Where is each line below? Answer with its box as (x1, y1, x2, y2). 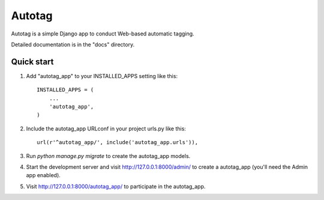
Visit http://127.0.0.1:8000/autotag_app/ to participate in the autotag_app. (26, 183, 206, 190)
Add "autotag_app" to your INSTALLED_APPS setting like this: (26, 72, 178, 79)
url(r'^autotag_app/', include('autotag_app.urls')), (37, 139, 198, 146)
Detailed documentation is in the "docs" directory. (11, 41, 135, 48)
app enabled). (26, 172, 61, 179)
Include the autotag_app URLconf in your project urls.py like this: (26, 125, 186, 132)
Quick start (11, 56, 54, 67)
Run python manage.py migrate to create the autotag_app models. (26, 152, 191, 159)
